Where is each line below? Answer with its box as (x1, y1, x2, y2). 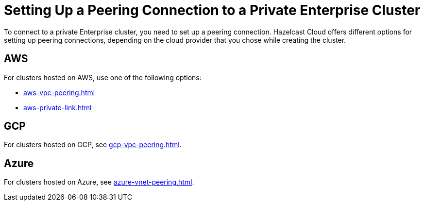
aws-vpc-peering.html (23, 88, 95, 97)
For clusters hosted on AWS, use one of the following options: (4, 73, 202, 82)
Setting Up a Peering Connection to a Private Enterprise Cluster (4, 2, 421, 18)
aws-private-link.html (23, 103, 92, 112)
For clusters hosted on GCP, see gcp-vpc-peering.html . (4, 140, 182, 149)
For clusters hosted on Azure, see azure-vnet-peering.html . (4, 178, 194, 187)
